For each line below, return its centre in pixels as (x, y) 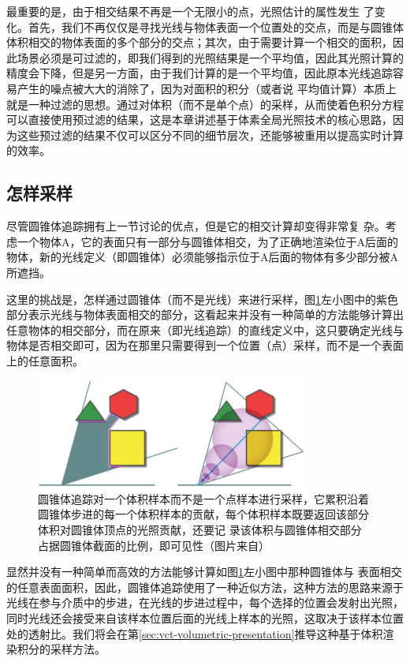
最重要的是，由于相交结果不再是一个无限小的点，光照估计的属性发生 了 (190, 11)
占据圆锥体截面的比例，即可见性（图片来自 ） (154, 545)
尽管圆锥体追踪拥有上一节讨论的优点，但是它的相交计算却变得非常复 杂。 (196, 226)
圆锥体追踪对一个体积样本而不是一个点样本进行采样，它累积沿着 (203, 498)
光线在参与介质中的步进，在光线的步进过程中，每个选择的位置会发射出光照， (205, 602)
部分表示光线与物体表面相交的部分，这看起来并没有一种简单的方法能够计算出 (205, 314)
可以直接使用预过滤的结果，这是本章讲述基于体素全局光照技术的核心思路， (199, 120)
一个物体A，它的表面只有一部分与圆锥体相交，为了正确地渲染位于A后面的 (207, 241)
